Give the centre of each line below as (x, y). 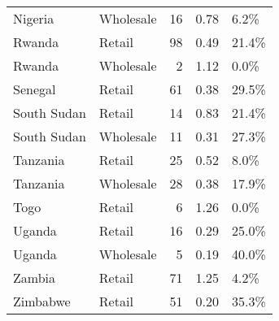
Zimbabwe (42, 301)
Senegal (35, 89)
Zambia (35, 278)
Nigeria (34, 18)
